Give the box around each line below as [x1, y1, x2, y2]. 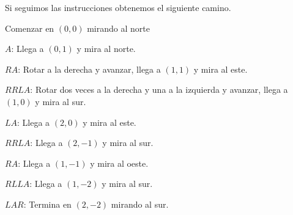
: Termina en [23, 197, 72, 210]
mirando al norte [87, 21, 150, 34]
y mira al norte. [76, 42, 136, 55]
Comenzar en [5, 21, 54, 34]
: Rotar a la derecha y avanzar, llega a [18, 62, 161, 75]
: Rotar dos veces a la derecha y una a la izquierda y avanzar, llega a [30, 83, 288, 96]
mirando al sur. [111, 197, 169, 210]
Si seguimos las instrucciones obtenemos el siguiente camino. [5, 1, 231, 13]
